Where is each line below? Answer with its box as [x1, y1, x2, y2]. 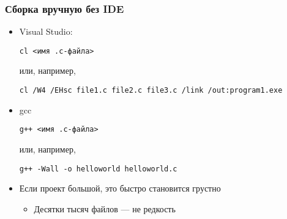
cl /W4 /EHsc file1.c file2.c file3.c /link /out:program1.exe [19, 86, 283, 95]
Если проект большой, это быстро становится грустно [19, 182, 221, 195]
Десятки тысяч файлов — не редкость [34, 202, 176, 215]
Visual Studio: [19, 25, 73, 38]
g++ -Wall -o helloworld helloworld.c [19, 164, 177, 173]
